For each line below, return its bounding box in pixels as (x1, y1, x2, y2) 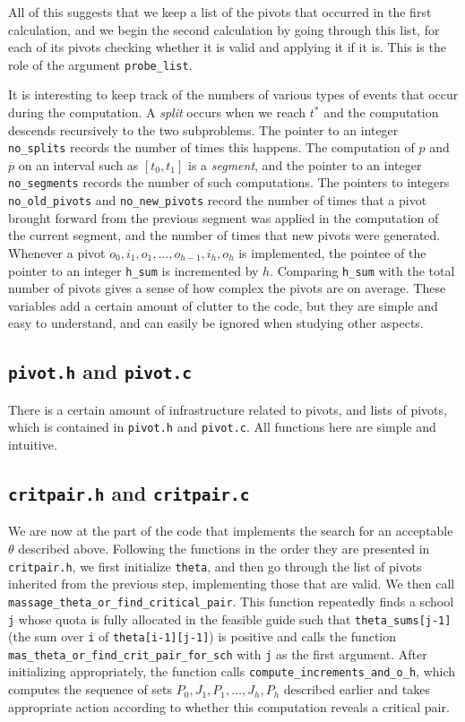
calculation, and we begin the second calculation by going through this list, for (8, 20, 440, 39)
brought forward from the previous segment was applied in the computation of (8, 208, 439, 227)
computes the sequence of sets (8, 680, 173, 699)
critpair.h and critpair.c (8, 479, 250, 507)
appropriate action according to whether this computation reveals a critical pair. (8, 697, 450, 716)
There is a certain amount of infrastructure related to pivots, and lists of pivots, (8, 400, 447, 418)
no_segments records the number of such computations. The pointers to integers (8, 173, 450, 192)
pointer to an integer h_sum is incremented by (8, 261, 259, 279)
